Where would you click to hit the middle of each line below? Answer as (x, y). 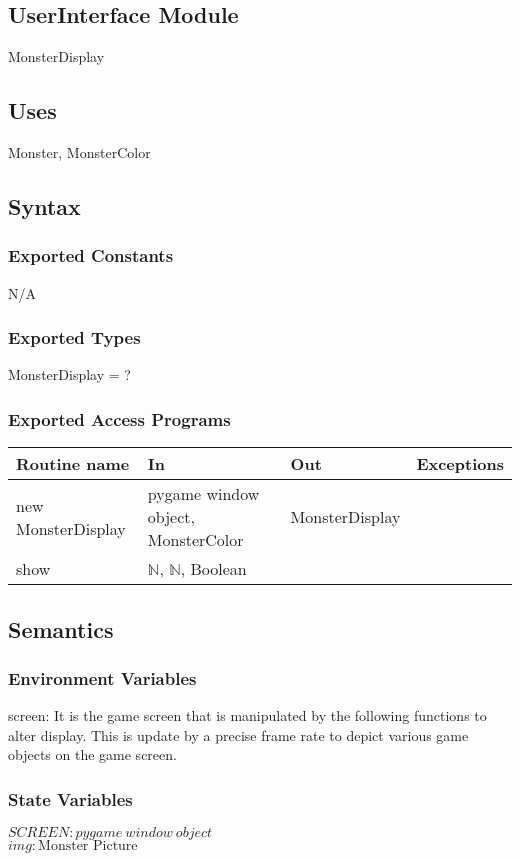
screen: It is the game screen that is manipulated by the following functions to (247, 715)
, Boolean (213, 569)
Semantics (61, 628)
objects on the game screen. (92, 754)
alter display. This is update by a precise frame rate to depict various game (238, 734)
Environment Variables (102, 677)
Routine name (73, 464)
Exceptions (460, 464)
